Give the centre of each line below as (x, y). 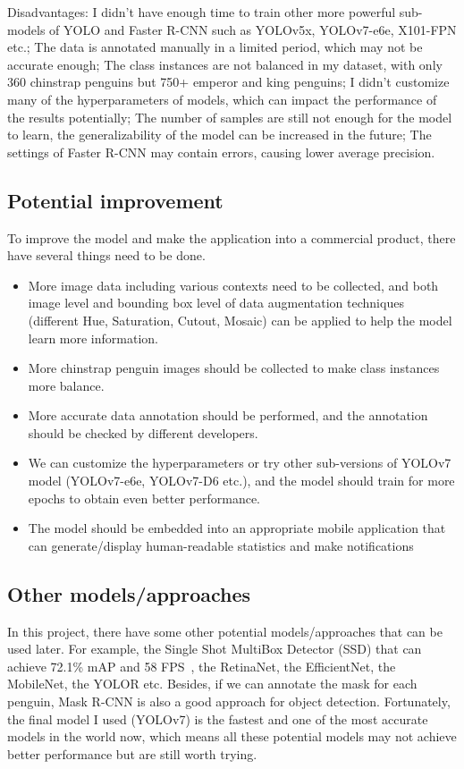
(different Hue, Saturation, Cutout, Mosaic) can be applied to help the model (240, 320)
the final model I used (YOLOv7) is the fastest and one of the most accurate (218, 718)
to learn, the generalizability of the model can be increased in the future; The (219, 135)
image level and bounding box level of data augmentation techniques (216, 303)
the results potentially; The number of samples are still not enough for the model (230, 117)
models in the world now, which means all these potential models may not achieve (232, 736)
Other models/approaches (129, 593)
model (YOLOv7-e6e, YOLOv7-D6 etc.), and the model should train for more (241, 481)
